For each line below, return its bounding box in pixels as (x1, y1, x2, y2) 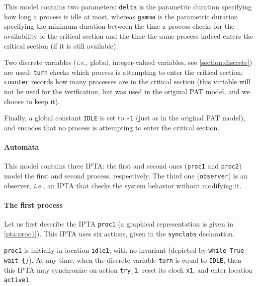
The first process (4, 199, 63, 210)
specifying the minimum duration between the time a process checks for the (4, 21, 235, 31)
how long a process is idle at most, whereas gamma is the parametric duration (4, 11, 238, 21)
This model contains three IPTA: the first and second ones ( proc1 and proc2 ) (4, 161, 242, 171)
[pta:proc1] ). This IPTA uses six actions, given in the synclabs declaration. (4, 228, 235, 238)
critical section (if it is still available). (4, 40, 118, 51)
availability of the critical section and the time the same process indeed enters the (4, 30, 253, 41)
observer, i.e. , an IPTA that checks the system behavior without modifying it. (4, 180, 242, 190)
